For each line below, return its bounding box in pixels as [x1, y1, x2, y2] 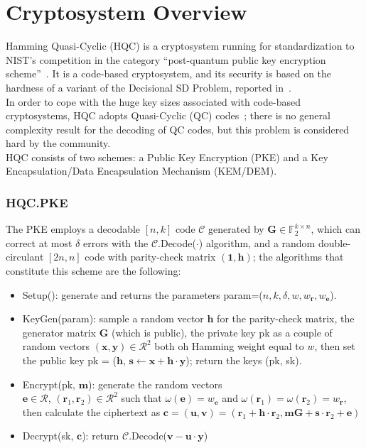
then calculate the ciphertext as [22, 404, 161, 419]
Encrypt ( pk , [22, 376, 75, 391]
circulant [6, 249, 44, 264]
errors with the [83, 235, 149, 250]
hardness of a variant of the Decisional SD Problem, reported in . [6, 80, 291, 94]
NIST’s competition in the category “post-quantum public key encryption [6, 52, 326, 67]
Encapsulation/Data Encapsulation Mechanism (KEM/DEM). [6, 163, 277, 178]
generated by [208, 222, 264, 236]
